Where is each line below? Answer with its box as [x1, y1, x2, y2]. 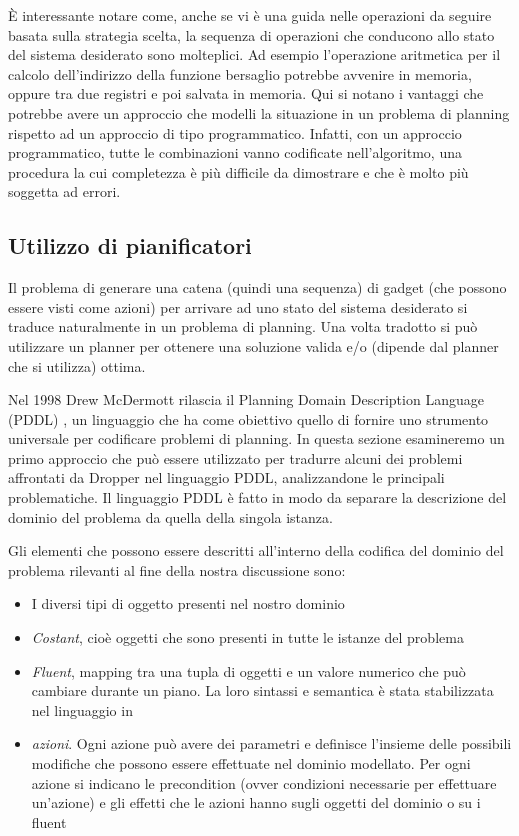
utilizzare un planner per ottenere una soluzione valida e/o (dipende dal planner [8, 335, 499, 356]
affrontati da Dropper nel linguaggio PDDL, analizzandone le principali [8, 467, 445, 488]
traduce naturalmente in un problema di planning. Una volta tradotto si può [8, 316, 478, 337]
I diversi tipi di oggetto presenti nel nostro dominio [31, 593, 345, 614]
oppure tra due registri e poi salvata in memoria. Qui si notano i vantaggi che [8, 83, 484, 104]
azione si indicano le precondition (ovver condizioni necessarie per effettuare [31, 772, 497, 793]
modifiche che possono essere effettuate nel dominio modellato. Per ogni [31, 753, 471, 774]
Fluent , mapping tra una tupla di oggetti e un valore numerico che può [31, 660, 466, 681]
